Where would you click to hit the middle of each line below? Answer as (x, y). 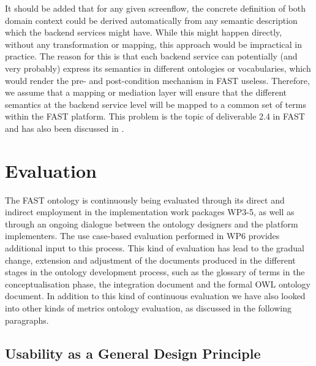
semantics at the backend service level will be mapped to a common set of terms (156, 104)
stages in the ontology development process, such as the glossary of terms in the (155, 272)
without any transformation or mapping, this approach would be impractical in (153, 44)
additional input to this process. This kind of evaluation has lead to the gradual (155, 248)
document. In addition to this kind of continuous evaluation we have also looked (155, 296)
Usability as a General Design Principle (133, 353)
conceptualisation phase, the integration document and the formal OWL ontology (158, 284)
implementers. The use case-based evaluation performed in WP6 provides (142, 236)
